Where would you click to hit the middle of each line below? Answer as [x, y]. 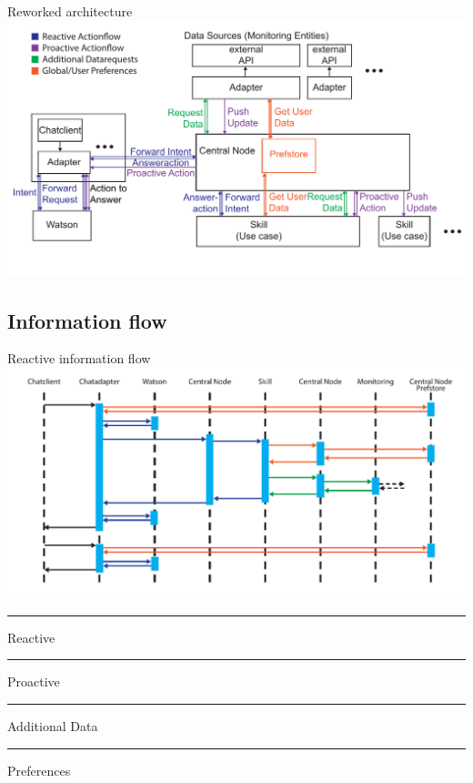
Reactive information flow [79, 358]
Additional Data [53, 726]
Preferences [39, 770]
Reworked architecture [70, 11]
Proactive [34, 681]
